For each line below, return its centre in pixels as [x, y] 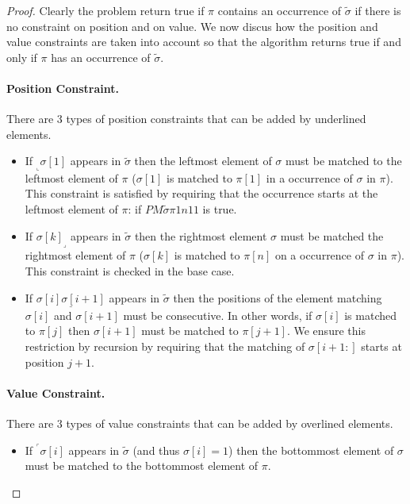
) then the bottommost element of [311, 450]
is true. [220, 209]
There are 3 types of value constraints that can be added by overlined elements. [200, 423]
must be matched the [332, 235]
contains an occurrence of [280, 10]
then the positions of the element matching [278, 297]
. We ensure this [326, 331]
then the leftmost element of [203, 161]
